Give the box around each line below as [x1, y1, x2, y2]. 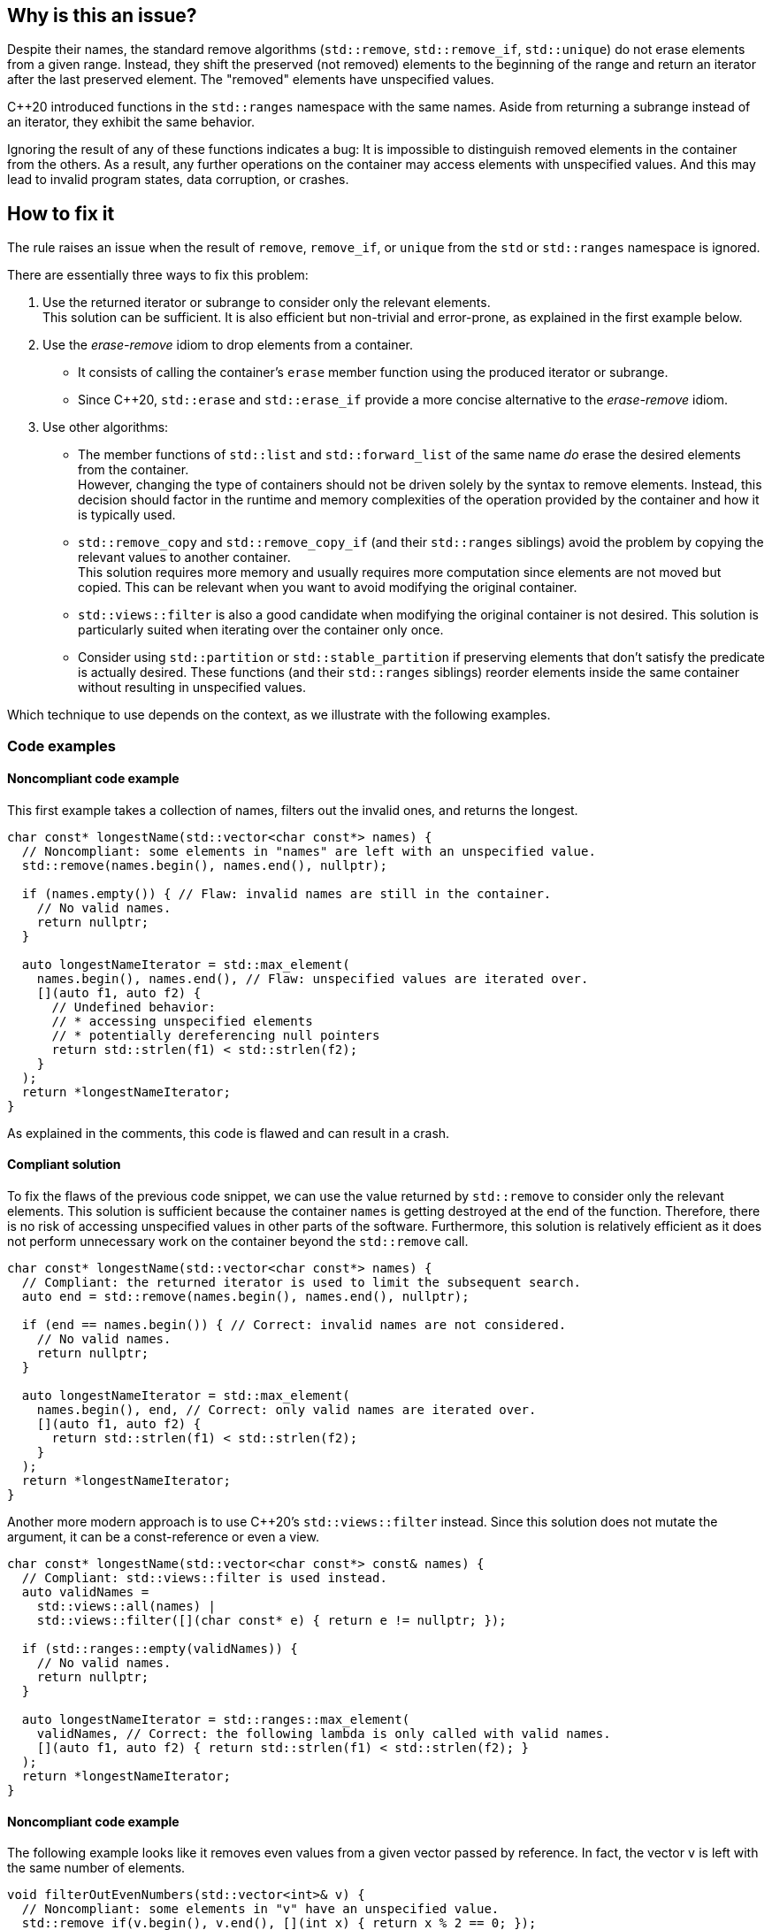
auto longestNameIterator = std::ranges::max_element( [21, 1712, 410, 1727]
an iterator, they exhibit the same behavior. [7, 114, 255, 130]
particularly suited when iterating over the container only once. [78, 622, 444, 638]
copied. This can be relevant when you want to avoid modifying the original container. [78, 580, 577, 596]
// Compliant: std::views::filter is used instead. [21, 1571, 387, 1586]
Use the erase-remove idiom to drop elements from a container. [42, 337, 414, 353]
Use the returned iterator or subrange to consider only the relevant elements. [42, 295, 491, 311]
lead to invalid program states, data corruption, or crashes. [7, 172, 349, 188]
